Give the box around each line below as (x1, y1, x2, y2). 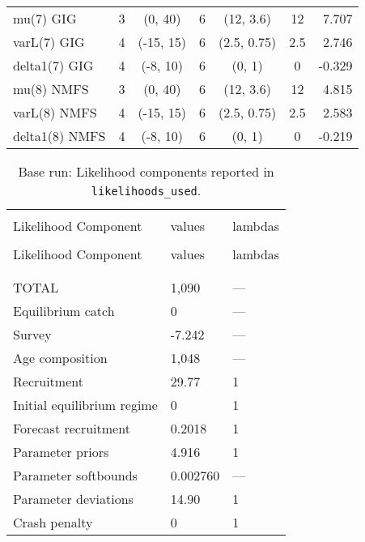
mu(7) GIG (13, 9, 77, 28)
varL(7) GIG (13, 32, 85, 51)
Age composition (13, 348, 108, 367)
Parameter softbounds (13, 466, 138, 484)
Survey (13, 325, 52, 344)
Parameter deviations (13, 489, 134, 508)
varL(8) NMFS (13, 103, 97, 122)
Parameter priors (13, 442, 109, 461)
